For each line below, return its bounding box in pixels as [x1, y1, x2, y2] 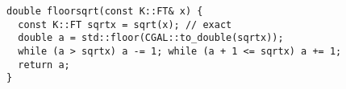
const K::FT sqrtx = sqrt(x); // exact [18, 18, 232, 30]
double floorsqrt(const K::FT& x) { [6, 6, 203, 17]
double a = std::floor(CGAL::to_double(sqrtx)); [18, 32, 284, 44]
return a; [18, 59, 70, 71]
